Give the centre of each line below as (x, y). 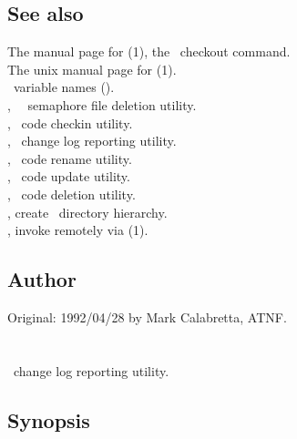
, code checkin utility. (70, 123)
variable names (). (64, 87)
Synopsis (49, 419)
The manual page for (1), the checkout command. (149, 51)
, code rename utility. (70, 158)
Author (42, 279)
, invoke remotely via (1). (78, 230)
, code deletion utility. (72, 194)
